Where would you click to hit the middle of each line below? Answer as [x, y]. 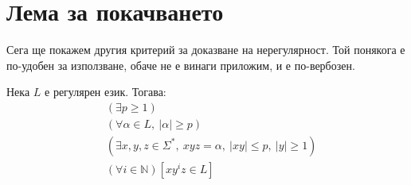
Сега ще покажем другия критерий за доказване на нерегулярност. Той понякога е [206, 50]
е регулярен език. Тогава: [106, 92]
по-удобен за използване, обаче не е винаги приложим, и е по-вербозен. [181, 65]
